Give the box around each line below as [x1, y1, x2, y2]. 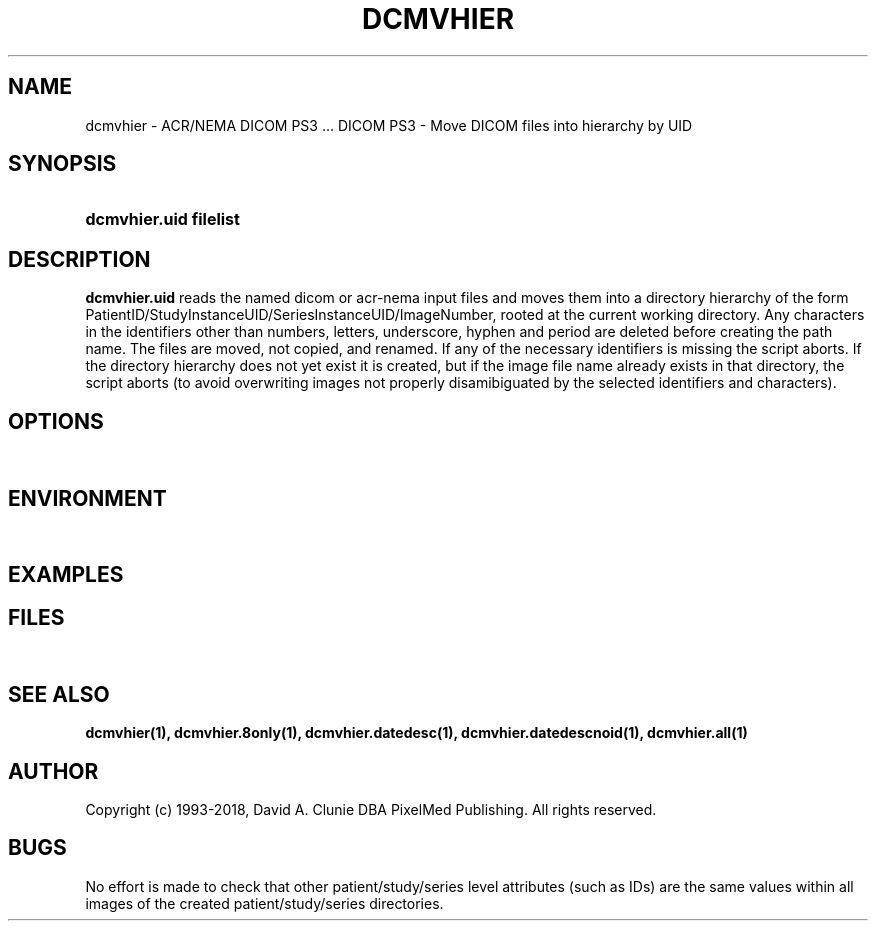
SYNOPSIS [8, 151, 117, 177]
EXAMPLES [8, 562, 124, 588]
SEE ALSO [8, 681, 110, 707]
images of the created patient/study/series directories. [85, 894, 444, 912]
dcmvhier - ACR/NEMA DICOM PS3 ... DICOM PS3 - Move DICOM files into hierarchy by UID [85, 116, 693, 134]
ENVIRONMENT [8, 485, 167, 511]
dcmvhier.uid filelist [85, 209, 240, 230]
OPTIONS [8, 408, 104, 434]
